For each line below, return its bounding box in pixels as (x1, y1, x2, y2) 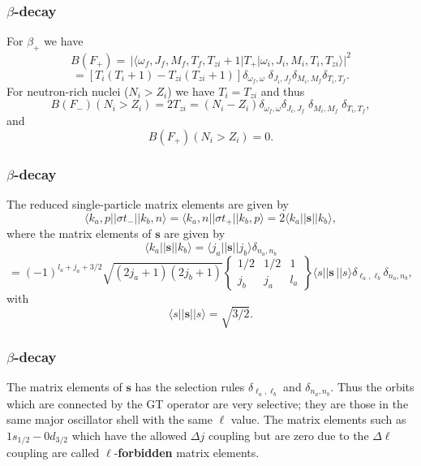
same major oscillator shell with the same (6, 411, 213, 428)
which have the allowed (71, 427, 187, 444)
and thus (260, 82, 305, 99)
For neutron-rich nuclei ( (6, 82, 129, 99)
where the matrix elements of (6, 225, 152, 242)
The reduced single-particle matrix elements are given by (6, 196, 289, 213)
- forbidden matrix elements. (114, 444, 260, 461)
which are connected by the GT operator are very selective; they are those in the (6, 395, 409, 412)
